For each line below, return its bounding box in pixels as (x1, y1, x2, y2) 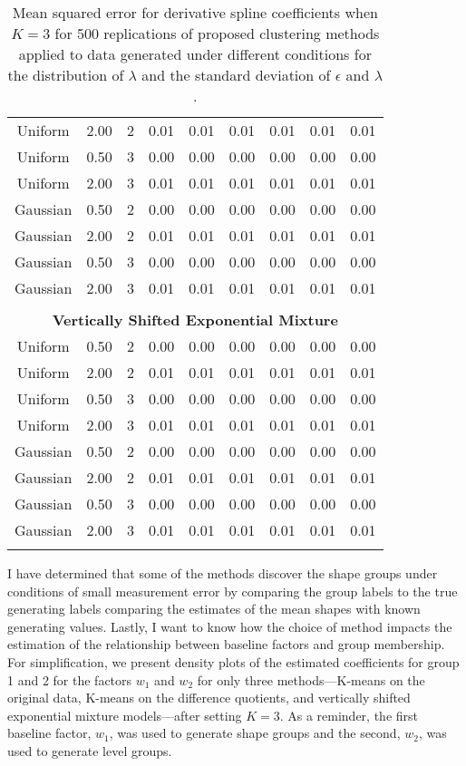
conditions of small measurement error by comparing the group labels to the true (7, 581, 458, 600)
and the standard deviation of (141, 64, 331, 85)
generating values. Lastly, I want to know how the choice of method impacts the (7, 616, 452, 635)
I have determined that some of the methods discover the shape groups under (7, 564, 438, 582)
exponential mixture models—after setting (7, 705, 242, 724)
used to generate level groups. (7, 741, 172, 760)
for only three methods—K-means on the (197, 670, 425, 689)
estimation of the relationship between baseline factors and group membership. (7, 635, 445, 654)
